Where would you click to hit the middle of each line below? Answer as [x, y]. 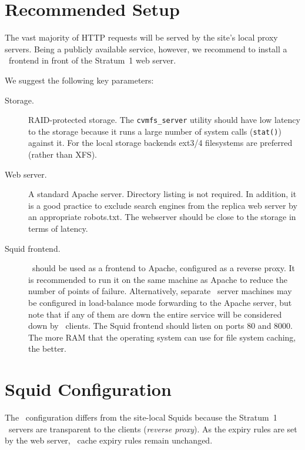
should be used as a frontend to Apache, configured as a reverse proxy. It [164, 268]
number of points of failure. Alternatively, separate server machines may [160, 291]
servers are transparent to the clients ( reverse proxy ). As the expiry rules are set [153, 429]
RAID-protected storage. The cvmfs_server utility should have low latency [164, 120]
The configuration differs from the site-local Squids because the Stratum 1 [141, 417]
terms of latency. [58, 228]
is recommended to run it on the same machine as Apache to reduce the [158, 279]
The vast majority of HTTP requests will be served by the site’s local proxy [141, 37]
